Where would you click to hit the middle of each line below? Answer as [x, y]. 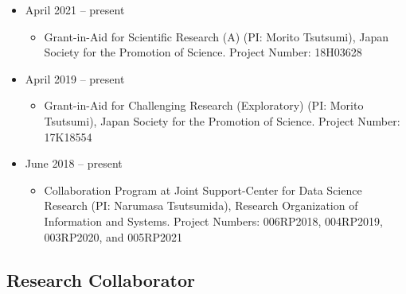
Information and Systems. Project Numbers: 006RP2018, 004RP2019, [213, 220]
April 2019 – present [75, 78]
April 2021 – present [75, 10]
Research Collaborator [101, 279]
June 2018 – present [74, 163]
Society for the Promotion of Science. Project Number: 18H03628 [203, 52]
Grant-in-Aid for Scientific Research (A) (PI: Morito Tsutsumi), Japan [216, 36]
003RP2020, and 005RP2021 [113, 236]
